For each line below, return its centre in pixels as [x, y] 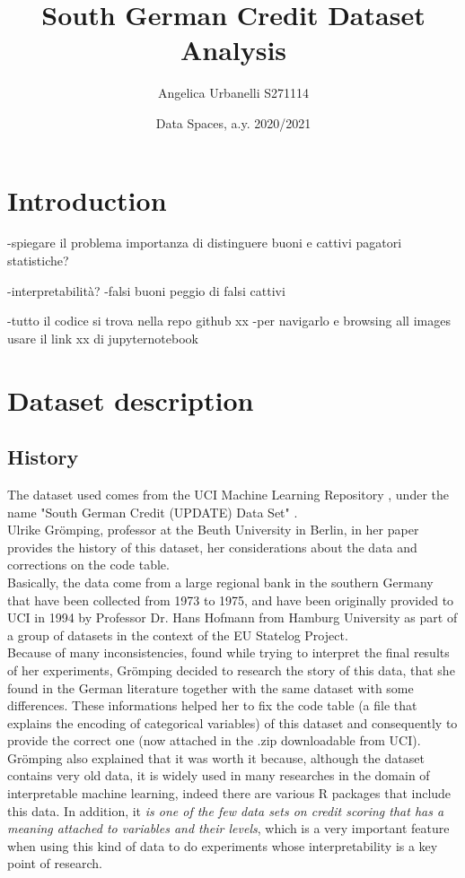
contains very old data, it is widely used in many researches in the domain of [219, 775]
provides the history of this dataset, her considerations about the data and [212, 547]
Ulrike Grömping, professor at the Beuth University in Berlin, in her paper [213, 530]
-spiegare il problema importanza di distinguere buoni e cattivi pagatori [205, 243]
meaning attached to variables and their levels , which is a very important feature [228, 828]
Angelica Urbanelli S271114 [233, 93]
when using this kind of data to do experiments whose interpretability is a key [223, 845]
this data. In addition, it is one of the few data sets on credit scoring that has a [226, 810]
